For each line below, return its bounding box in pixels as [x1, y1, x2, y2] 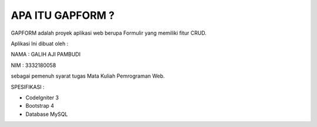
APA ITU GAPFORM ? [11, 9, 114, 22]
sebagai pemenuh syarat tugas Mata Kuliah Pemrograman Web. [11, 72, 165, 79]
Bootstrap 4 [25, 102, 55, 109]
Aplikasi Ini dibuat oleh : [11, 40, 69, 47]
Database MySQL [25, 111, 68, 118]
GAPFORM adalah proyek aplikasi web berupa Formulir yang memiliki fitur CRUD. [11, 29, 207, 36]
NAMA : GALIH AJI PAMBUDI [11, 51, 81, 58]
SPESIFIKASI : [11, 83, 45, 91]
